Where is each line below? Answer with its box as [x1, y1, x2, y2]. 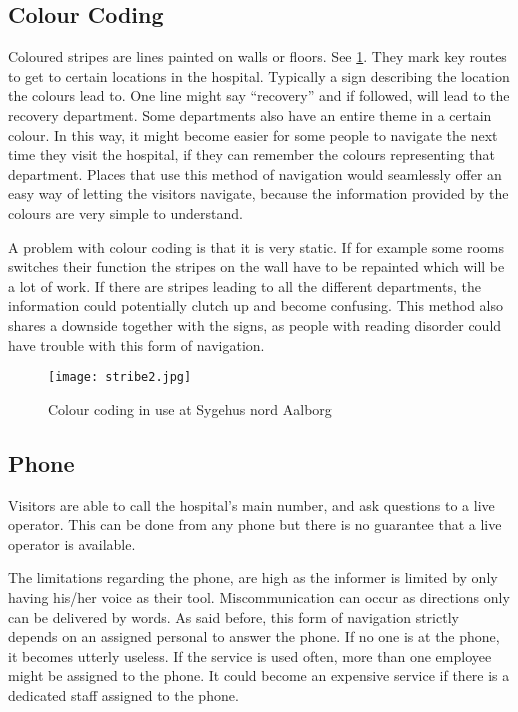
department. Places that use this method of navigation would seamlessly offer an [8, 163, 502, 184]
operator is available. [8, 533, 136, 554]
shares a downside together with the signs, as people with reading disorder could [8, 314, 502, 335]
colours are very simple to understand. [8, 202, 243, 223]
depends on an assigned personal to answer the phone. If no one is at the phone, [8, 626, 500, 647]
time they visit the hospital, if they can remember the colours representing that [8, 144, 495, 165]
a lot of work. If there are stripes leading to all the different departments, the [8, 275, 481, 296]
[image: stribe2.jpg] [48, 370, 192, 385]
